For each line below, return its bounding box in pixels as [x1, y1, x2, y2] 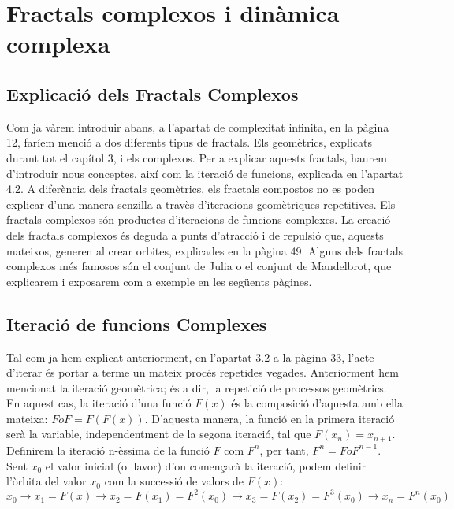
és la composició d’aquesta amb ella [231, 395, 403, 411]
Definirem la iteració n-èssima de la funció [6, 441, 210, 458]
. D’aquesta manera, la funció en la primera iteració [144, 410, 395, 426]
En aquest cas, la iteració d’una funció [6, 395, 192, 411]
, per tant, [259, 441, 309, 458]
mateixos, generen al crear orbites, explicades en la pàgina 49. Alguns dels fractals [6, 242, 404, 258]
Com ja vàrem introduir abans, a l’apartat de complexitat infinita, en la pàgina [6, 118, 389, 135]
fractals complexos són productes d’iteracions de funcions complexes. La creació [6, 211, 391, 228]
